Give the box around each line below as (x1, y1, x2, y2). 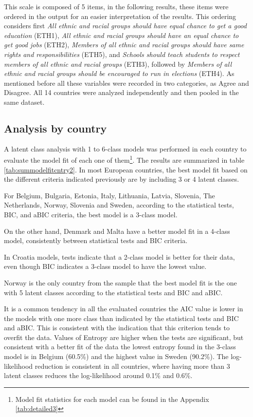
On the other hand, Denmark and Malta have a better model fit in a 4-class (4, 226, 230, 236)
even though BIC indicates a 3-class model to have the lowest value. (4, 261, 207, 271)
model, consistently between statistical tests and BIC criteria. (4, 235, 188, 246)
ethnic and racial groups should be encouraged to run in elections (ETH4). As (4, 68, 235, 78)
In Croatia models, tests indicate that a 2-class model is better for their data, (4, 251, 235, 262)
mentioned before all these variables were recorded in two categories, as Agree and (4, 77, 249, 88)
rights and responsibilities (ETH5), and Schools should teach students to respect (4, 49, 240, 59)
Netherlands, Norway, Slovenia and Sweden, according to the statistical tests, (4, 200, 234, 210)
